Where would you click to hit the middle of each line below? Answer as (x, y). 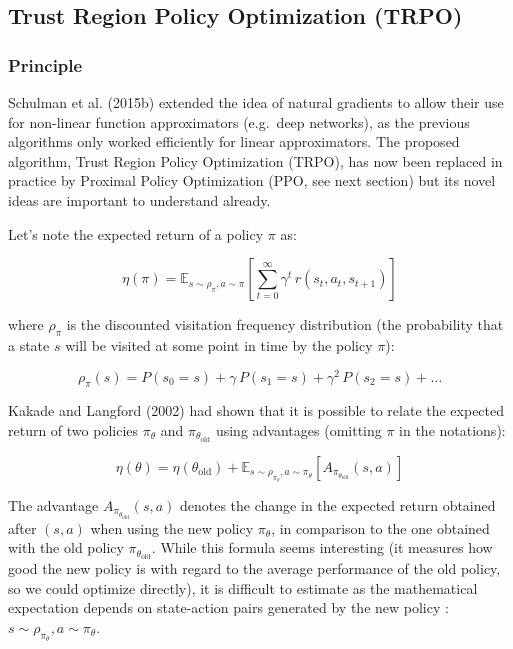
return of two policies (73, 430)
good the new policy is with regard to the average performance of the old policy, (254, 568)
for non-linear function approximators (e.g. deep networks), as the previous (239, 121)
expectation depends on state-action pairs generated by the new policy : (228, 607)
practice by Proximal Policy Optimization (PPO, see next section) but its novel (252, 180)
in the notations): (452, 430)
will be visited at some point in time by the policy (219, 344)
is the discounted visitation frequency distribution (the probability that (285, 324)
